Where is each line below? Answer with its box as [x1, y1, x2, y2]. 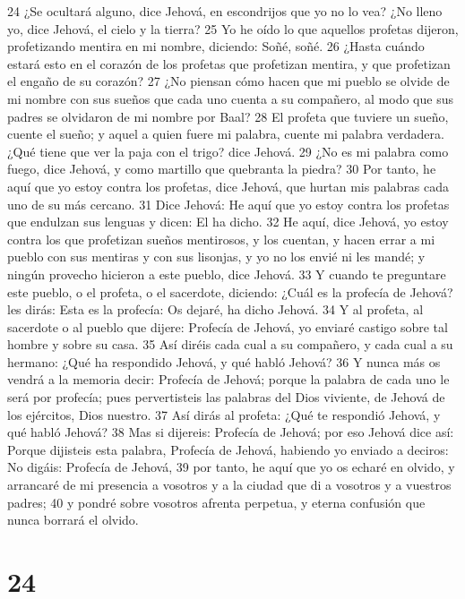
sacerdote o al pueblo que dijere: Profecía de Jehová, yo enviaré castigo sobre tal [7, 317, 448, 336]
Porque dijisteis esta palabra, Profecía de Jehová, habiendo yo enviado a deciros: [7, 440, 449, 458]
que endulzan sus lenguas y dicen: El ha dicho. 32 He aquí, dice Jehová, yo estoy [7, 212, 449, 231]
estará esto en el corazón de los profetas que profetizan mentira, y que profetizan [7, 54, 451, 73]
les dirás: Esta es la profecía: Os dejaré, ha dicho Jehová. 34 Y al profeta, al [7, 300, 424, 319]
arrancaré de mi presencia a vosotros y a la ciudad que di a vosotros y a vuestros [7, 475, 452, 494]
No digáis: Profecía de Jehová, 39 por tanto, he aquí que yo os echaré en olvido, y [7, 458, 455, 476]
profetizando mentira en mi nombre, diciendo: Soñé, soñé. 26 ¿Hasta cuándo [7, 37, 425, 56]
